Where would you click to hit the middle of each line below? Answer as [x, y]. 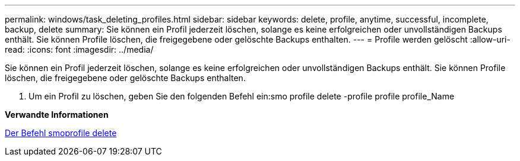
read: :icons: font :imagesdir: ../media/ [79, 49]
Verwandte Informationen [57, 115]
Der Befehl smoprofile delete [61, 133]
